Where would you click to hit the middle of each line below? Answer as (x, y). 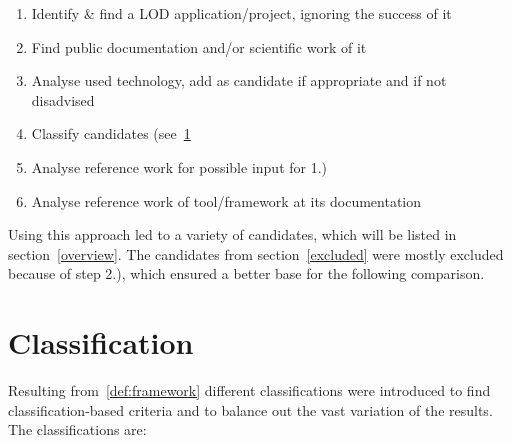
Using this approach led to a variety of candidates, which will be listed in (232, 234)
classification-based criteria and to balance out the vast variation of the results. (250, 409)
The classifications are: (77, 429)
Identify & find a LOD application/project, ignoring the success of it (241, 13)
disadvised (63, 99)
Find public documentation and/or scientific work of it (199, 46)
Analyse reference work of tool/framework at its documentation (226, 200)
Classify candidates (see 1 (111, 133)
